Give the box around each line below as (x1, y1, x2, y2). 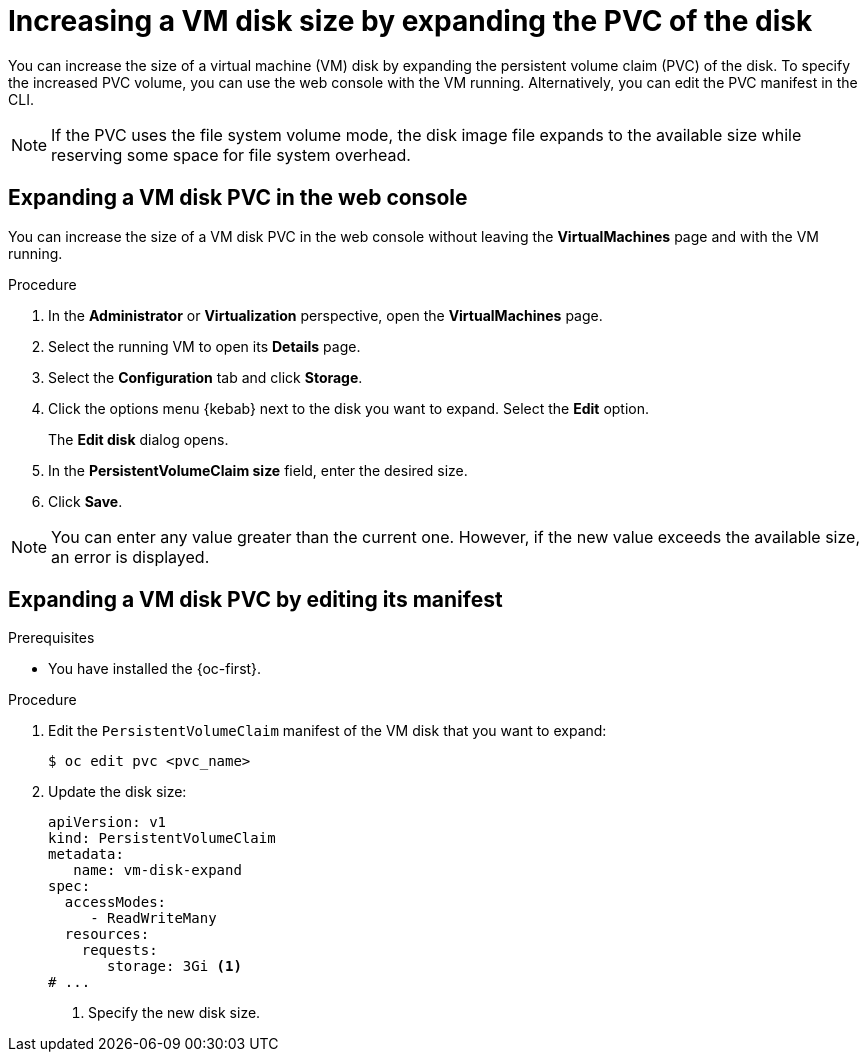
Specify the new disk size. (88, 1004, 261, 1022)
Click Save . (48, 492, 123, 510)
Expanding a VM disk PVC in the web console (8, 185, 468, 211)
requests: (81, 942, 158, 959)
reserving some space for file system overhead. (51, 144, 411, 165)
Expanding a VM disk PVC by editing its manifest (8, 587, 503, 613)
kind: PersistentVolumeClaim (48, 830, 276, 847)
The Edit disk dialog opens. (48, 430, 229, 448)
